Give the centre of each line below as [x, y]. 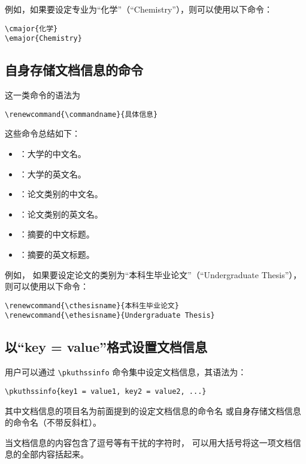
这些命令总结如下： [43, 133]
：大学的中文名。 [52, 153]
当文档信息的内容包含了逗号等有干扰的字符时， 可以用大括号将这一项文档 [149, 442]
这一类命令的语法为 [43, 95]
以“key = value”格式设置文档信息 [106, 347]
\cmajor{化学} [31, 28]
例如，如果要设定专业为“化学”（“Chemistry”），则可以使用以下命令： [139, 9]
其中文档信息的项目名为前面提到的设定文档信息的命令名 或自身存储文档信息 [153, 410]
